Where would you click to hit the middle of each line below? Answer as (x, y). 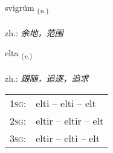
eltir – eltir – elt (70, 120)
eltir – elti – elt (68, 138)
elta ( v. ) (19, 54)
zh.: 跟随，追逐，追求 (47, 78)
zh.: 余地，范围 (34, 32)
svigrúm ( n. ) (27, 8)
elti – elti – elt (66, 103)
